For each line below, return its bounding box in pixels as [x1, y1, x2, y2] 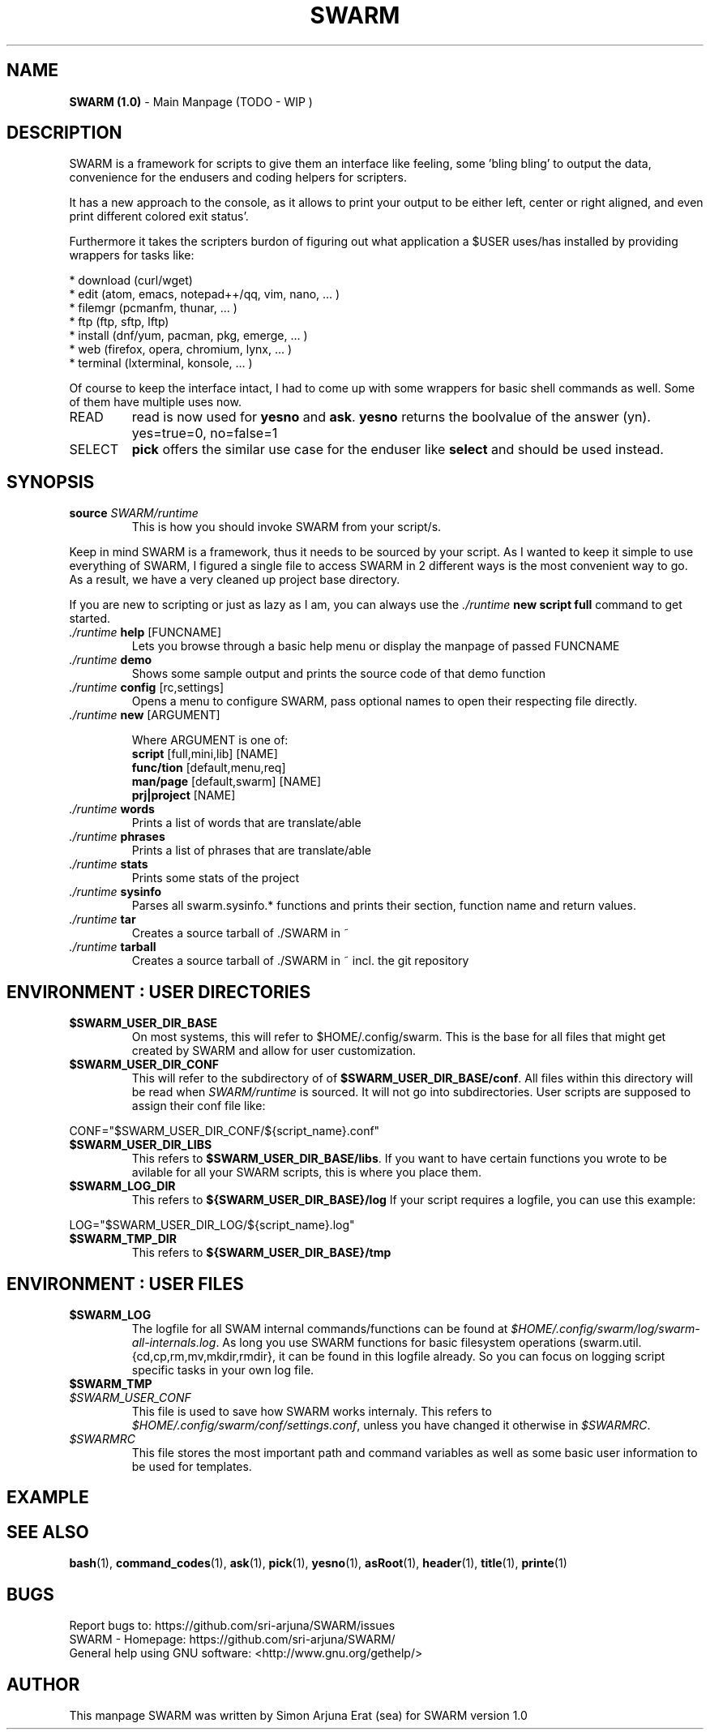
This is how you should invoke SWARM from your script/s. [131, 520, 442, 534]
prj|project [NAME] [131, 788, 236, 803]
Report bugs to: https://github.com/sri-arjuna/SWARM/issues [69, 1618, 396, 1633]
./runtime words [69, 802, 155, 817]
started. [69, 611, 110, 626]
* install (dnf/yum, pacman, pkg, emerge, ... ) [69, 328, 308, 343]
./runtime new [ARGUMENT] [69, 708, 220, 722]
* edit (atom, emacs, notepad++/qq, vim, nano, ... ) [69, 287, 340, 302]
